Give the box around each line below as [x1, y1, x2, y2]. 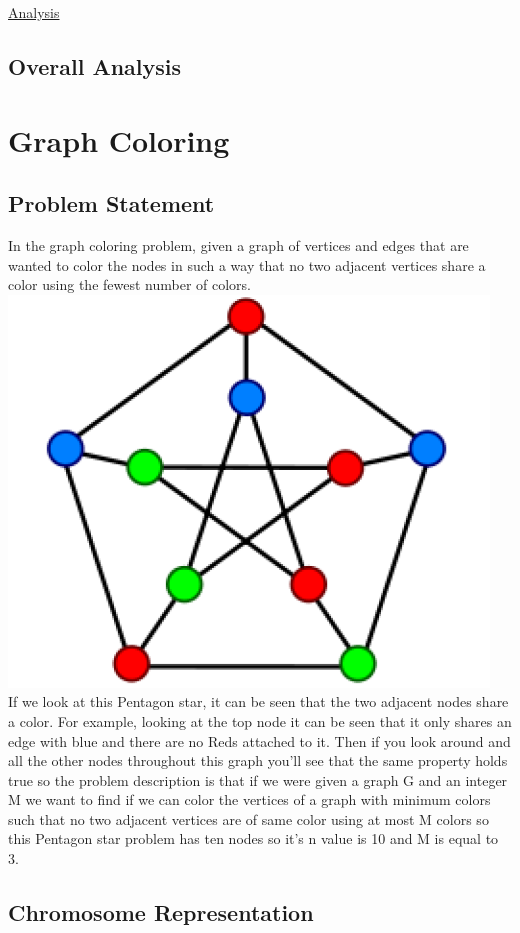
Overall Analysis [8, 50, 182, 81]
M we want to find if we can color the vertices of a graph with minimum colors [8, 789, 491, 810]
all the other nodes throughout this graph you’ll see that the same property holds [8, 750, 508, 771]
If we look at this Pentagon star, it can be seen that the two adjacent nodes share [8, 691, 509, 712]
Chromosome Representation [8, 897, 314, 928]
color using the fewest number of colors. [8, 274, 251, 295]
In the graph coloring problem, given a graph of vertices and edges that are [8, 234, 469, 255]
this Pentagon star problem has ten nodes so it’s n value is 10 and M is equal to [8, 828, 499, 849]
